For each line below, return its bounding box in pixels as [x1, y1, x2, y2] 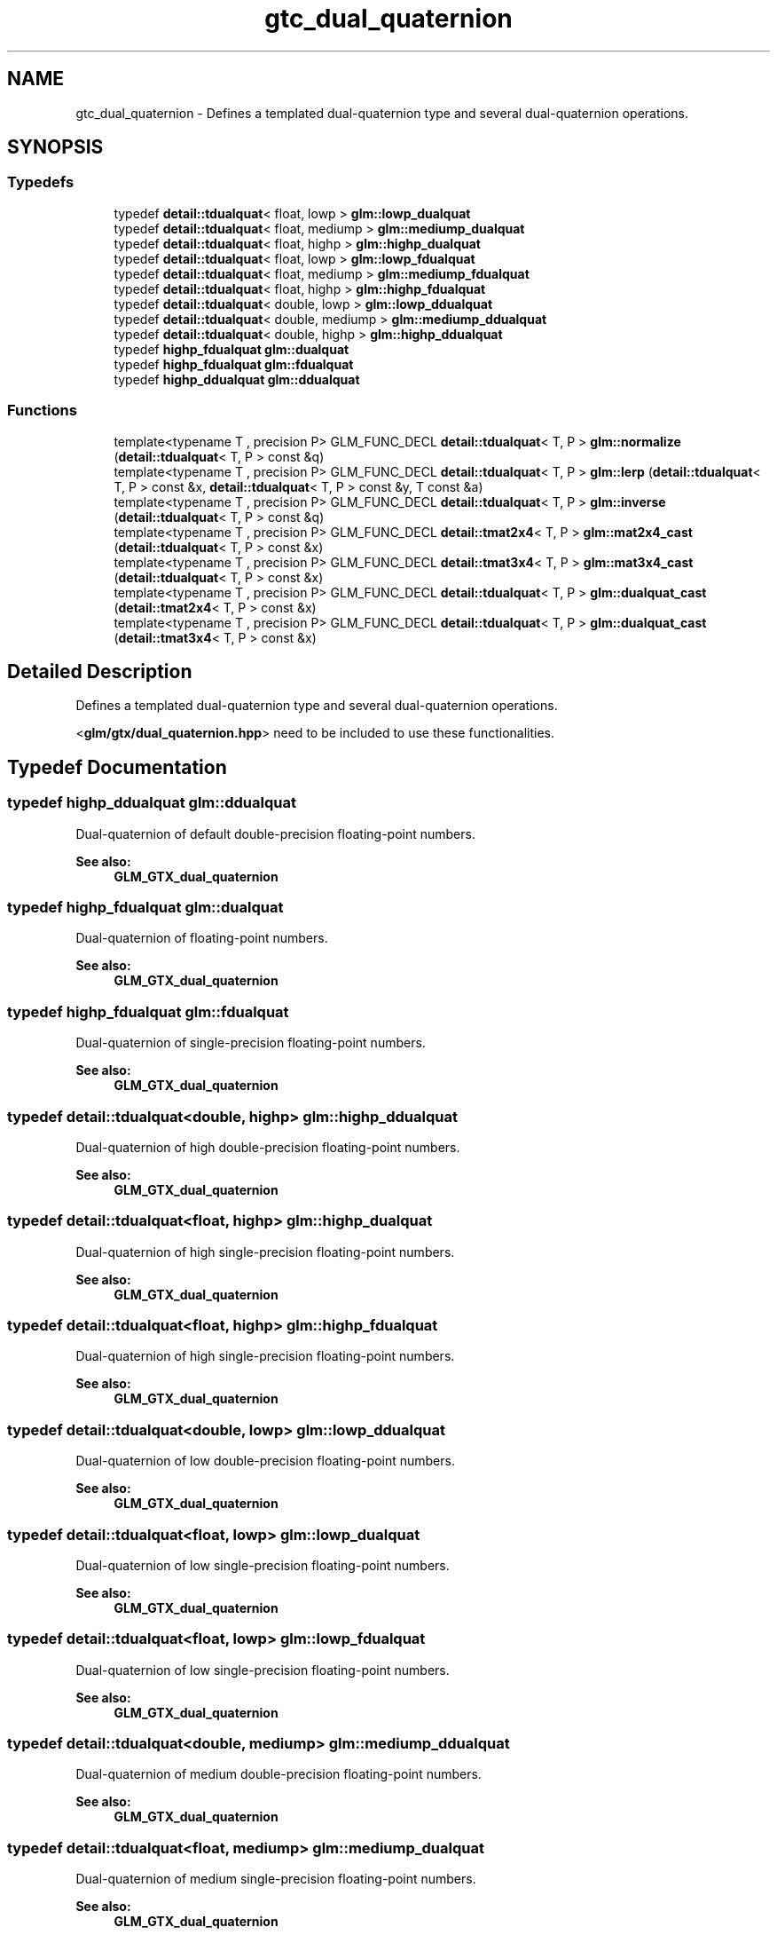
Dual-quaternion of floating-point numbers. [75, 930, 328, 946]
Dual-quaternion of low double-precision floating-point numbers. [75, 1453, 455, 1469]
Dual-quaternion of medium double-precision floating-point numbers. [75, 1766, 482, 1782]
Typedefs [7, 173, 75, 192]
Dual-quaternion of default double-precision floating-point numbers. [75, 825, 475, 841]
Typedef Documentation [7, 755, 227, 778]
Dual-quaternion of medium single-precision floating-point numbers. [75, 1871, 476, 1887]
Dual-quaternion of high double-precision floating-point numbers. [75, 1139, 460, 1155]
